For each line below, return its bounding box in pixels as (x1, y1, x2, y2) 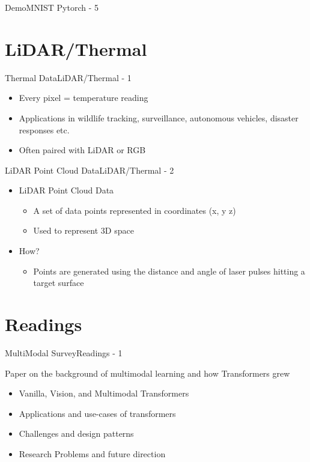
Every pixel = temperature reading (19, 91, 148, 104)
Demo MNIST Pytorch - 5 (5, 1, 99, 13)
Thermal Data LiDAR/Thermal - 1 (5, 71, 132, 84)
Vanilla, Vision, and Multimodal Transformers (19, 387, 189, 400)
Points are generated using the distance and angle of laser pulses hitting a (33, 264, 305, 277)
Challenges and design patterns (19, 427, 134, 440)
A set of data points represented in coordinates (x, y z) (33, 204, 236, 216)
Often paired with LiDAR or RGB (19, 144, 146, 156)
